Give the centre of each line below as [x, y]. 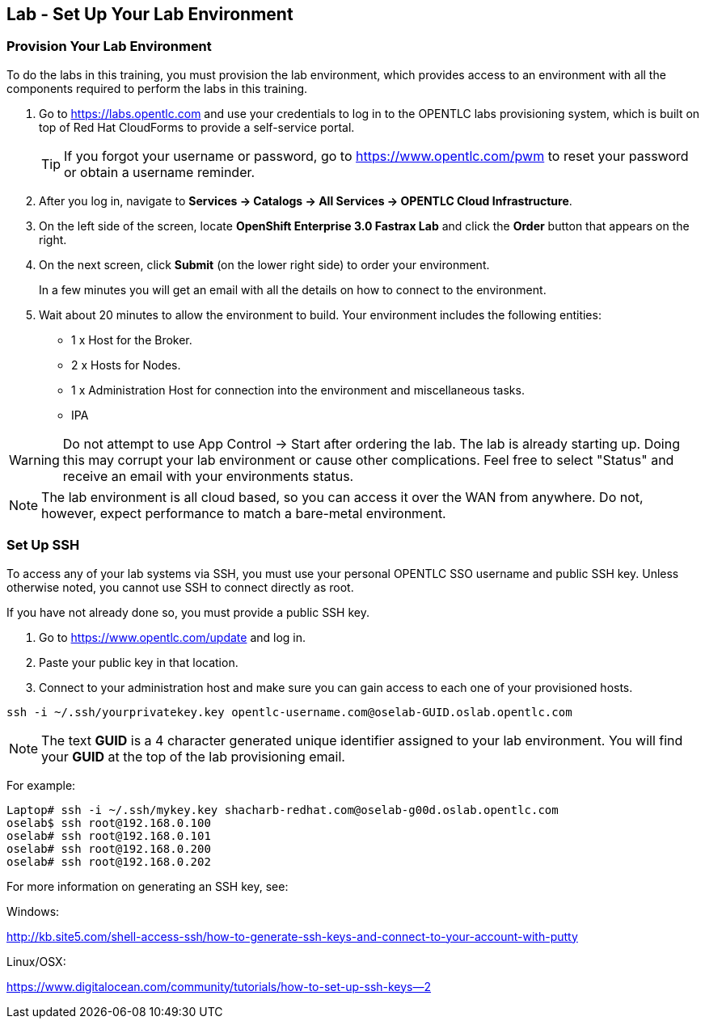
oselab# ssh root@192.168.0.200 [109, 848]
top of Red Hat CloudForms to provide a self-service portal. [197, 127]
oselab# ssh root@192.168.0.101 [109, 835]
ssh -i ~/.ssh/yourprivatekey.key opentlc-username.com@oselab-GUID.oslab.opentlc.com [289, 712]
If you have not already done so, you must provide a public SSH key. [188, 612]
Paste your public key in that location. [139, 662]
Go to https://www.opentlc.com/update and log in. [173, 637]
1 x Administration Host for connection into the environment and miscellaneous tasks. [298, 390]
